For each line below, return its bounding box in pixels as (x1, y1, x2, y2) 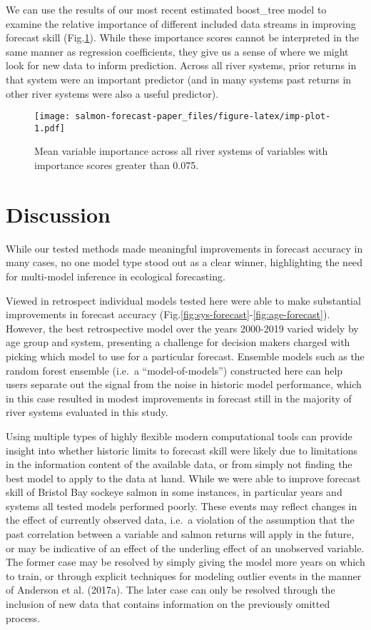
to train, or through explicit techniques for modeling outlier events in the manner (6, 568, 362, 583)
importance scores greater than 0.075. (34, 158, 199, 173)
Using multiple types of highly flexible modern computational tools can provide (6, 428, 352, 443)
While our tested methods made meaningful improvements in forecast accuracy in (6, 240, 363, 255)
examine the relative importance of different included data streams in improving (6, 16, 356, 31)
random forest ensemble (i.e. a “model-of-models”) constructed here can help (6, 362, 343, 377)
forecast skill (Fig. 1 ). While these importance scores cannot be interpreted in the (6, 30, 360, 45)
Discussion (6, 199, 111, 228)
